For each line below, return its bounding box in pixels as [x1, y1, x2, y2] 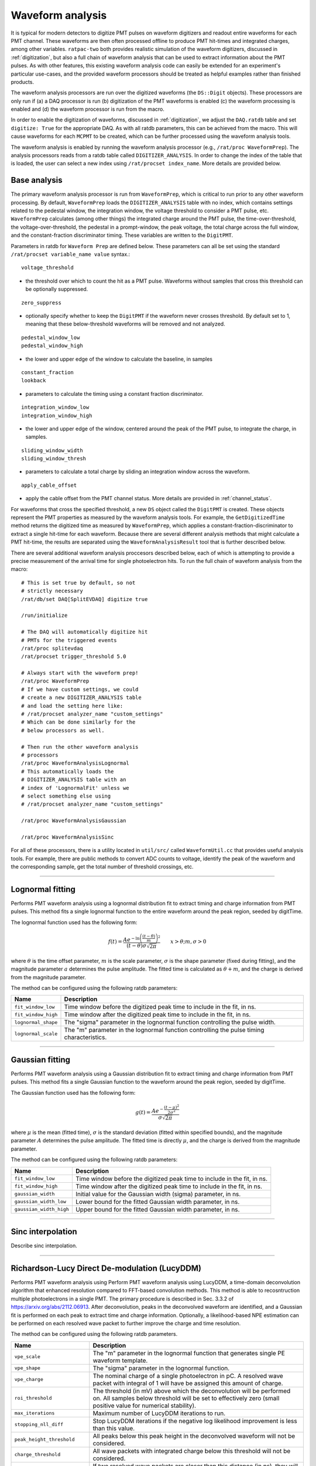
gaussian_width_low [14, 1199, 67, 1205]
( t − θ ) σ [126, 942, 147, 949]
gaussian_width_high [14, 1206, 70, 1213]
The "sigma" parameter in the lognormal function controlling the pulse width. [64, 1018, 276, 1026]
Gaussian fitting [11, 1054, 70, 1064]
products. [11, 78, 35, 85]
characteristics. [64, 1033, 107, 1041]
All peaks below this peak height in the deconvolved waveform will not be [92, 1431, 296, 1440]
